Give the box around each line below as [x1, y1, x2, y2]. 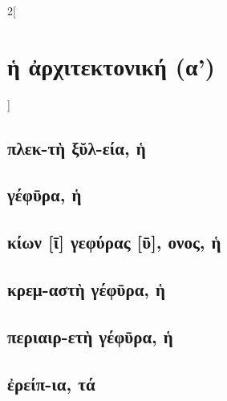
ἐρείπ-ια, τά [7, 371, 95, 395]
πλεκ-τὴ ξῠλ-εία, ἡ [7, 135, 146, 160]
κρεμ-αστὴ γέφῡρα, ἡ [7, 277, 166, 302]
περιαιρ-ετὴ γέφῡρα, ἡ [7, 323, 173, 348]
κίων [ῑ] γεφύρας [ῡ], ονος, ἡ [7, 229, 221, 254]
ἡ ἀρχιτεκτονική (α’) [7, 49, 216, 82]
